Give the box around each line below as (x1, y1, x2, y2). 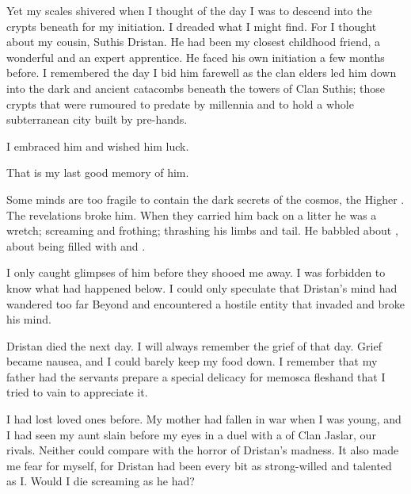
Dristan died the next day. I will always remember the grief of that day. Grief (6, 337, 382, 354)
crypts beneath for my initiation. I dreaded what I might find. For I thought (6, 17, 377, 34)
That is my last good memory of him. (6, 164, 189, 181)
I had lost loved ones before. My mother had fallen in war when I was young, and (6, 411, 401, 427)
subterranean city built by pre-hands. (6, 111, 188, 128)
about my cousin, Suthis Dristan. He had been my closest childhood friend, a (6, 33, 381, 50)
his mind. (6, 311, 51, 327)
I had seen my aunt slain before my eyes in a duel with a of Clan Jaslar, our (6, 426, 376, 442)
